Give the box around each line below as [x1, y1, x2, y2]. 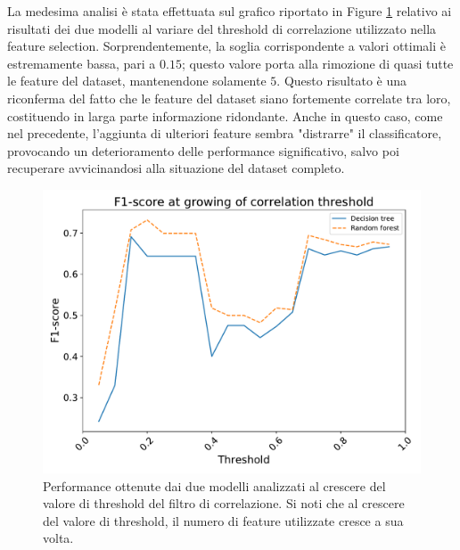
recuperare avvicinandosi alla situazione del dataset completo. [7, 159, 345, 177]
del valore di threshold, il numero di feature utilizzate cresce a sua [43, 511, 404, 529]
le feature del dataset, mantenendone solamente [7, 71, 267, 90]
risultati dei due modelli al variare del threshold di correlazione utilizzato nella [7, 19, 437, 37]
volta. [43, 529, 74, 547]
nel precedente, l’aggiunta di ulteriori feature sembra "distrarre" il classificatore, [7, 124, 442, 143]
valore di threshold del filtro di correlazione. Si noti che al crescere [43, 494, 405, 513]
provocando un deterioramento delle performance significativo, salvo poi [7, 141, 399, 160]
